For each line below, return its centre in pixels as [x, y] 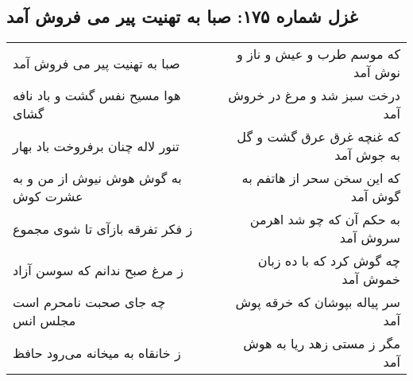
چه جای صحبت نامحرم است [89, 302]
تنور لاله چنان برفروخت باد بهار [96, 146]
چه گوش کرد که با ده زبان [329, 261]
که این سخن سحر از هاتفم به [321, 178]
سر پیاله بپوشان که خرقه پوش [318, 302]
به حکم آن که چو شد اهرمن [325, 220]
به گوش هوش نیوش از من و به [97, 178]
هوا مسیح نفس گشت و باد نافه [97, 95]
